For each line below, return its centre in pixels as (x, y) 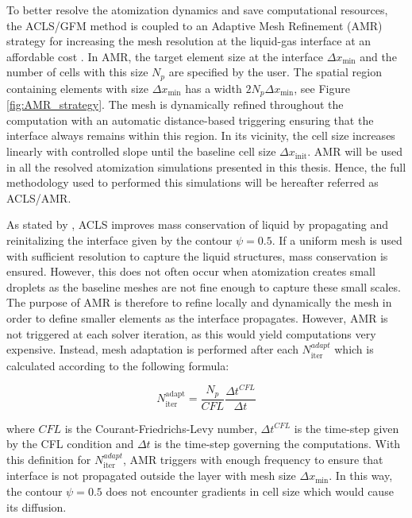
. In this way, (361, 475)
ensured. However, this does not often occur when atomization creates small (191, 271)
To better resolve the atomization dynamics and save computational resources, (197, 10)
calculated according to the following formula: (118, 365)
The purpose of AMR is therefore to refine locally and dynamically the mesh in (199, 302)
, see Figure (322, 88)
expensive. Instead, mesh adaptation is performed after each (152, 349)
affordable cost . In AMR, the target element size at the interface (165, 56)
